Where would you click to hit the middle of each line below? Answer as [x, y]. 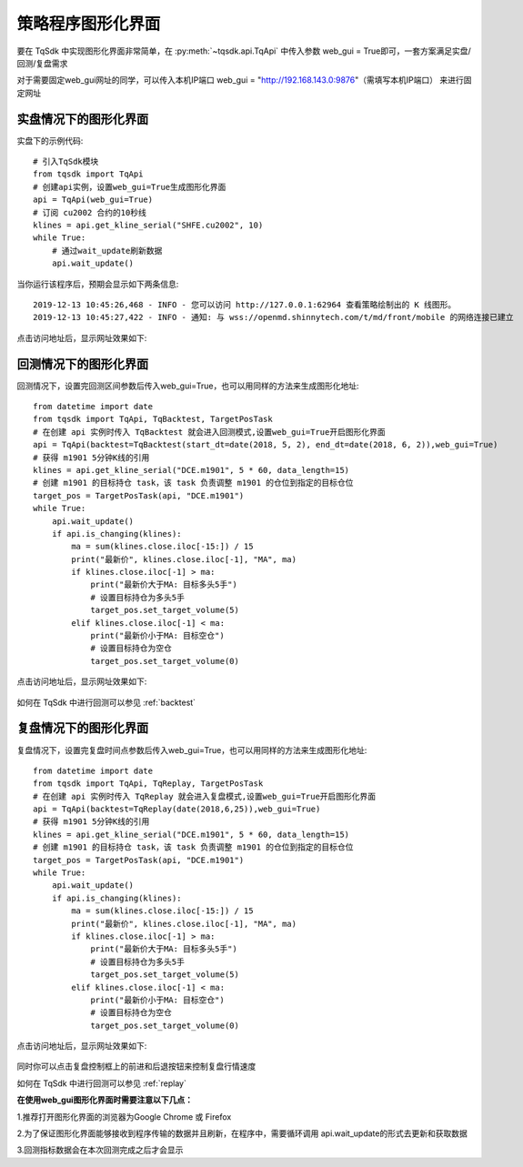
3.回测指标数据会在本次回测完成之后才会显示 [100, 1150]
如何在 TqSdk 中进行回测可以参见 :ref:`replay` [101, 1083]
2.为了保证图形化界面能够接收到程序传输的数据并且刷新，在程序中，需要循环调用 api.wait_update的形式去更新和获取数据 [242, 1133]
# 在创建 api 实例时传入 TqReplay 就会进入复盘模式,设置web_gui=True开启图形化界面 [205, 796]
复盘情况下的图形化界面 [83, 728]
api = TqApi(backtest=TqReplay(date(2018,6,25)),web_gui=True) [177, 809]
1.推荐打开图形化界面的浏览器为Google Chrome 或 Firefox [124, 1117]
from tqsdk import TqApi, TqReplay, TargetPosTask [148, 784]
